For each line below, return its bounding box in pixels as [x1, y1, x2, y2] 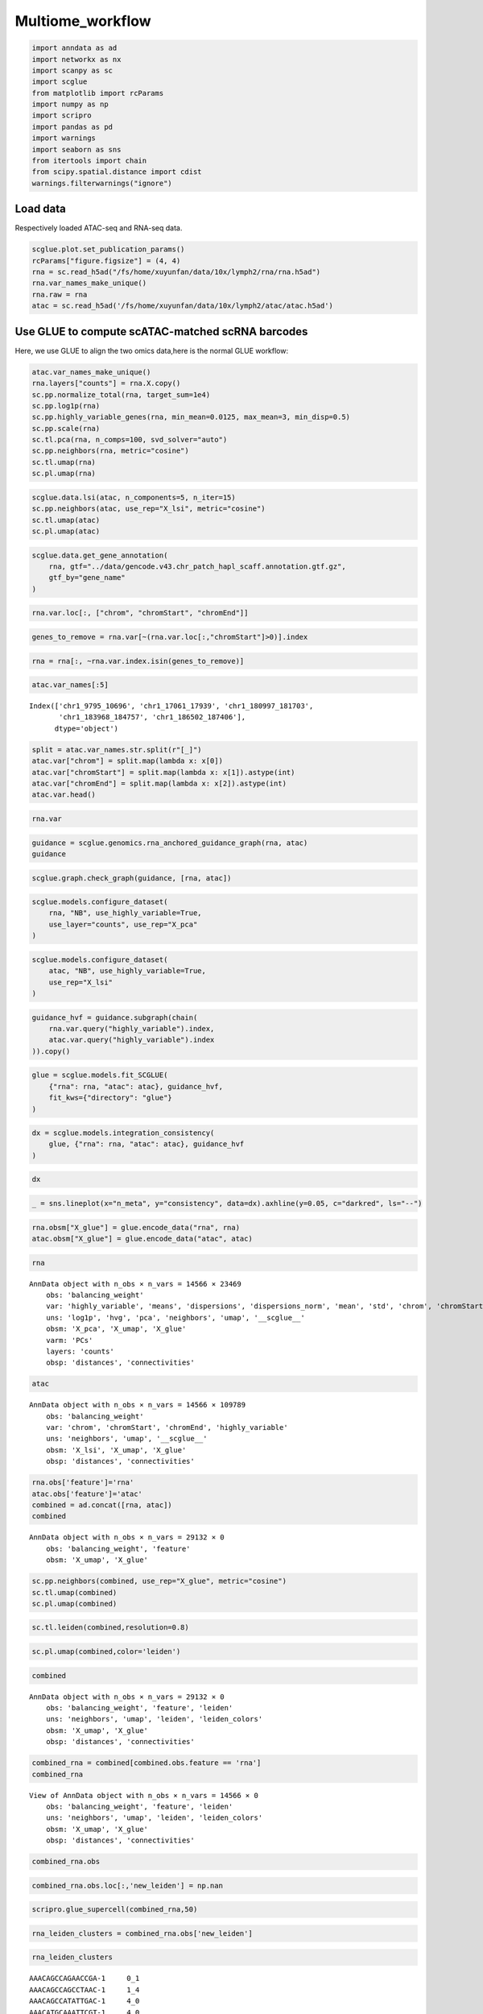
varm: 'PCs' [45, 1336, 93, 1345]
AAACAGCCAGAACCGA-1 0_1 [29, 1974, 140, 1983]
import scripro [31, 111, 92, 120]
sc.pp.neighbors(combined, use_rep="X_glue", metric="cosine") [31, 1577, 287, 1586]
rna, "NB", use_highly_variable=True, [48, 909, 202, 918]
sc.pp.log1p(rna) [31, 401, 101, 410]
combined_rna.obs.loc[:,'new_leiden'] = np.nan [31, 1881, 223, 1890]
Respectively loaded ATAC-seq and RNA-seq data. [14, 223, 183, 233]
